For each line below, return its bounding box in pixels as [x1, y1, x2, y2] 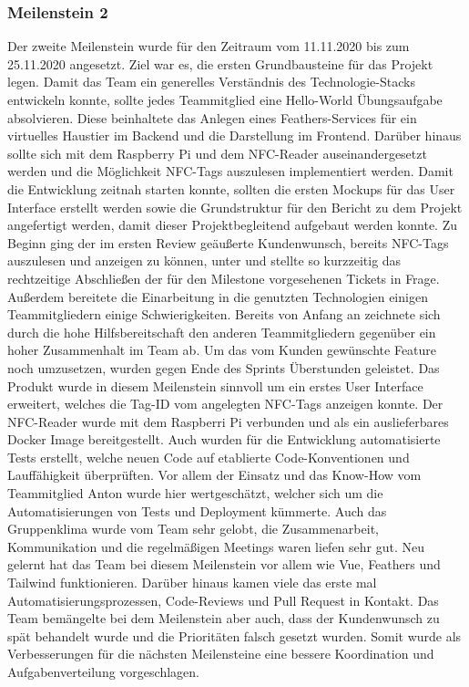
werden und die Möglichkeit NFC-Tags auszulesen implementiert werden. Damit [7, 161, 454, 181]
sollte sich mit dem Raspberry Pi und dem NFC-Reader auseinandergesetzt [7, 143, 427, 162]
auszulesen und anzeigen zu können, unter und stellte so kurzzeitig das [7, 251, 402, 270]
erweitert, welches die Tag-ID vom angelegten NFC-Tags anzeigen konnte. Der [7, 394, 444, 413]
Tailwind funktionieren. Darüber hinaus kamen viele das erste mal [7, 573, 377, 592]
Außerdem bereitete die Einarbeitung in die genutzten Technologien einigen [7, 286, 428, 306]
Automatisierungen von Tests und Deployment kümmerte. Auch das [7, 501, 387, 520]
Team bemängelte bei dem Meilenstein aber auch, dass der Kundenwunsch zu [7, 609, 440, 628]
